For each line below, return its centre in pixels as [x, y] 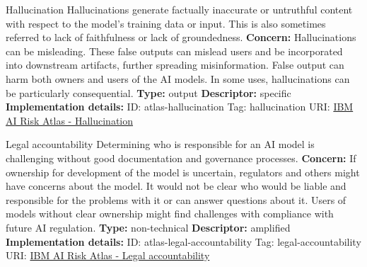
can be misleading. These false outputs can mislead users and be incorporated [174, 51]
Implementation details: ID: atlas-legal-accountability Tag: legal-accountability [183, 241]
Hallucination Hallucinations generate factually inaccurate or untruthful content [179, 9]
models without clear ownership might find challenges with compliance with [170, 214]
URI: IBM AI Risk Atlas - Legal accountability [108, 255]
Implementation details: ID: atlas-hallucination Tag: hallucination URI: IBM [180, 107]
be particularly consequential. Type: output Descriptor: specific [148, 92]
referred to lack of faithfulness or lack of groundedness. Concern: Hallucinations [181, 37]
